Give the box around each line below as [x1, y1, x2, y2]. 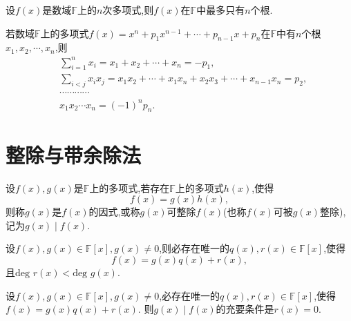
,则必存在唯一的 [159, 241, 230, 255]
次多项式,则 [102, 3, 154, 17]
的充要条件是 [216, 302, 274, 316]
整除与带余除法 [6, 140, 142, 168]
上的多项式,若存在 [89, 180, 170, 195]
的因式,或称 [88, 204, 140, 219]
